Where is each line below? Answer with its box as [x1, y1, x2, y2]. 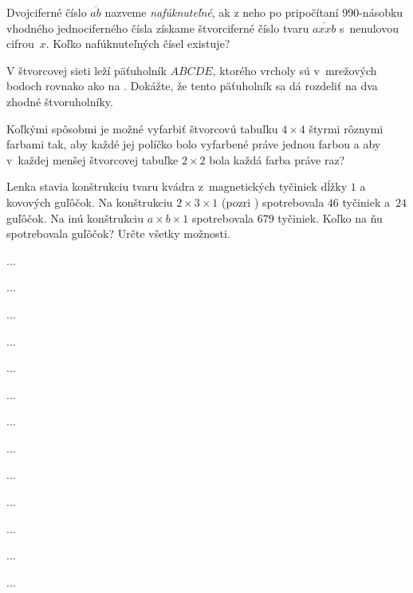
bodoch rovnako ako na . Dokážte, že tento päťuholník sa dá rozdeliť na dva [6, 77, 378, 94]
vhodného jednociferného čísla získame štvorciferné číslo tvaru [6, 19, 309, 36]
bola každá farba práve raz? [209, 151, 345, 168]
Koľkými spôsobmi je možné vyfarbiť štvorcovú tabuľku [6, 120, 278, 136]
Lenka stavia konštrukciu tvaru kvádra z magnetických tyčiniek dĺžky [6, 178, 348, 195]
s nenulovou [340, 19, 399, 36]
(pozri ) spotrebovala [222, 193, 324, 210]
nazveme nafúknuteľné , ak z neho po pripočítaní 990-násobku [104, 4, 403, 20]
